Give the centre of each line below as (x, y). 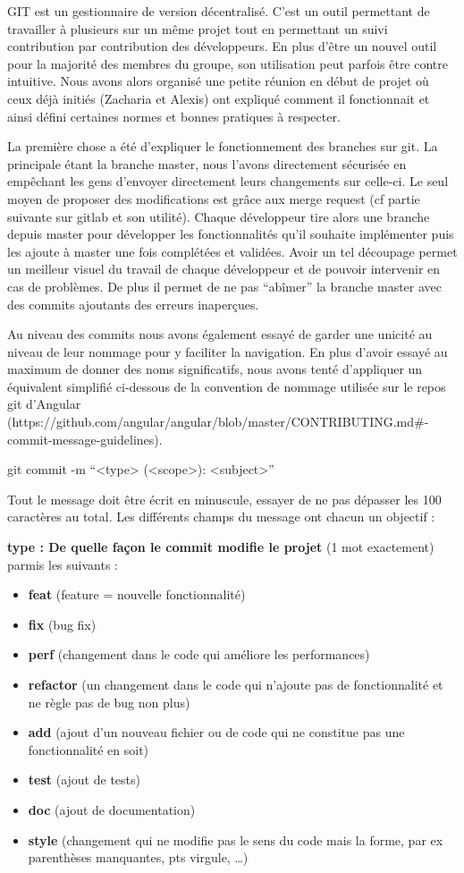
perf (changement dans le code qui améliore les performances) (199, 654)
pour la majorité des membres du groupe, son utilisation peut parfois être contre (228, 63)
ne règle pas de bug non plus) (109, 702)
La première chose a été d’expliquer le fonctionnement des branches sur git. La (223, 146)
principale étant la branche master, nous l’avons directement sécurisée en (207, 163)
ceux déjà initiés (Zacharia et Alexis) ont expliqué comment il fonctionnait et (219, 98)
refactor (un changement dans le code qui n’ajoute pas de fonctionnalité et (236, 684)
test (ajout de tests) (84, 780)
